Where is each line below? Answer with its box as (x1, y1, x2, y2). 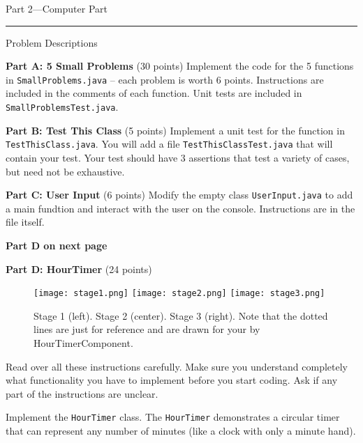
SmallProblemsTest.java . (6, 100, 119, 114)
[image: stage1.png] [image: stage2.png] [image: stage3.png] (34, 288, 325, 299)
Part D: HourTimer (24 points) (6, 261, 152, 276)
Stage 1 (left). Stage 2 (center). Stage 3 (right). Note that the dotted (34, 308, 328, 322)
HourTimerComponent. (34, 336, 133, 350)
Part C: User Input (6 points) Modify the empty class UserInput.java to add (6, 187, 353, 202)
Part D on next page (6, 238, 108, 252)
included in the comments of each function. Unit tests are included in (6, 86, 302, 100)
